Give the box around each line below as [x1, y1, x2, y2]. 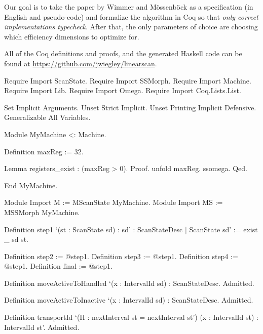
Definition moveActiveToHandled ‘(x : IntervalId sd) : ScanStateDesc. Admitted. [4, 277, 254, 288]
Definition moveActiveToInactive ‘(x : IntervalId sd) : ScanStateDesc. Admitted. [4, 295, 253, 305]
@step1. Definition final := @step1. [4, 261, 112, 271]
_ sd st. [4, 234, 28, 244]
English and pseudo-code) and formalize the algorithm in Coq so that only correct [4, 11, 258, 22]
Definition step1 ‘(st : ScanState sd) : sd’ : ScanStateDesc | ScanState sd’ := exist [4, 224, 258, 234]
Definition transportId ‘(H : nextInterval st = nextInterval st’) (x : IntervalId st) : [4, 312, 258, 322]
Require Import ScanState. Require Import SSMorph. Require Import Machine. [4, 75, 251, 86]
